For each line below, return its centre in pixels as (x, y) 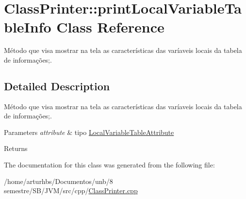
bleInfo (28, 27)
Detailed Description (57, 86)
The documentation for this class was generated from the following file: (109, 165)
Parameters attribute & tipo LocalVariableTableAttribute (89, 132)
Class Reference (110, 27)
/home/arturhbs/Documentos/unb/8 (58, 181)
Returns (16, 148)
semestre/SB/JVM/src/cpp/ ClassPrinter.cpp (71, 191)
